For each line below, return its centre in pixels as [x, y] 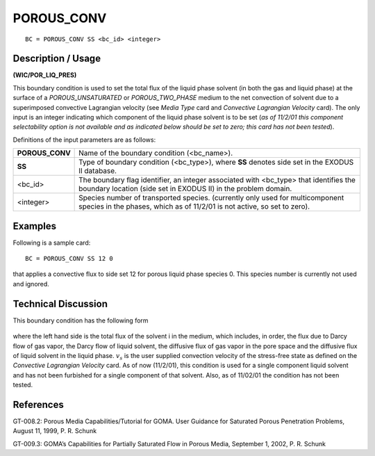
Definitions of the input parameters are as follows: [84, 140]
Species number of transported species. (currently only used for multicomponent [211, 198]
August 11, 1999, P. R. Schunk [55, 431]
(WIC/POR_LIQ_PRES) [45, 75]
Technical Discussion [60, 303]
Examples [35, 226]
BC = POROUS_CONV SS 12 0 [69, 259]
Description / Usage [57, 59]
